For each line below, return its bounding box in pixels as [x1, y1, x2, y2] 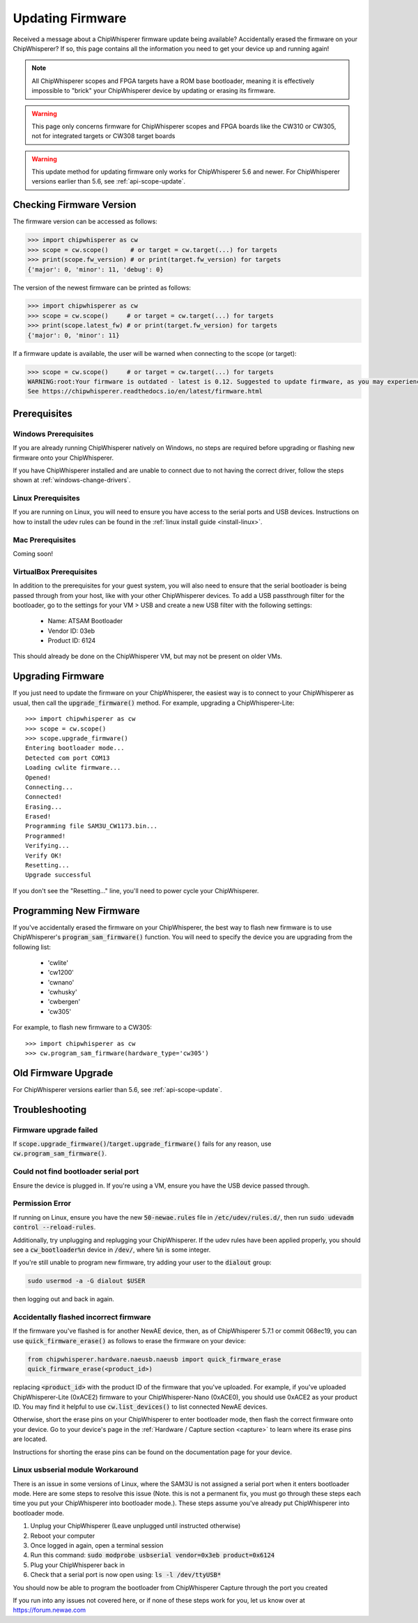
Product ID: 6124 [47, 636, 96, 645]
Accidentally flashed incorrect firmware [13, 1312, 151, 1322]
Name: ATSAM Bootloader [47, 617, 123, 625]
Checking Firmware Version [13, 199, 137, 211]
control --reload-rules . [13, 1223, 96, 1232]
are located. [13, 1435, 47, 1444]
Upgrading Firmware [13, 671, 104, 682]
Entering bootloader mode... [25, 744, 125, 752]
